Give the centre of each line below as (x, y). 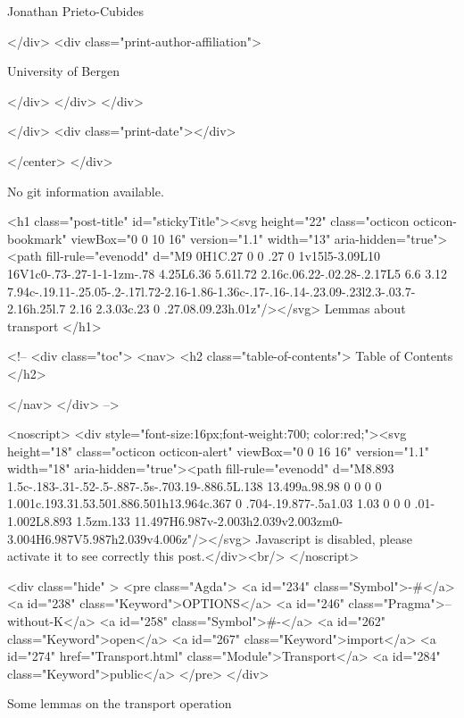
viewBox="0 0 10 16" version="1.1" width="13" (201, 238)
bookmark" (37, 238)
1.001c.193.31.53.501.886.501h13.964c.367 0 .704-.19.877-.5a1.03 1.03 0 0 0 (209, 503)
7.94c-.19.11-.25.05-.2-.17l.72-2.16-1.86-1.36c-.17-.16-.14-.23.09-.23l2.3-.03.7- (211, 291)
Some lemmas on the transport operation (120, 703)
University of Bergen (63, 71)
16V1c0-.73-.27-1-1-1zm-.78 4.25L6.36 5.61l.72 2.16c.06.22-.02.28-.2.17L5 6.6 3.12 (228, 273)
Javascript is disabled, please (334, 538)
